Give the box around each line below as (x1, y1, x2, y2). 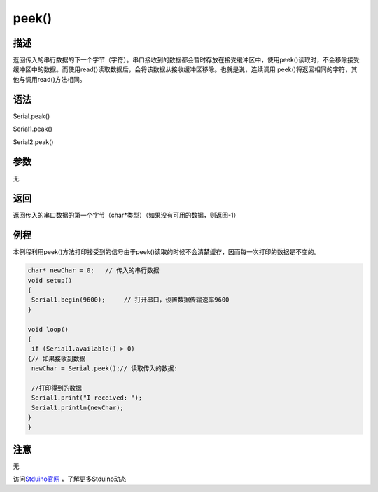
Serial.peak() (13, 112, 50, 120)
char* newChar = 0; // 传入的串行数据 (27, 267, 160, 274)
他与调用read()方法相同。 (13, 75, 86, 83)
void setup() (27, 276, 73, 284)
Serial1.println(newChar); (31, 403, 124, 412)
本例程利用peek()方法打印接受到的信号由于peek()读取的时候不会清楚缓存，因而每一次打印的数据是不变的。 (13, 248, 321, 256)
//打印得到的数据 (31, 384, 82, 392)
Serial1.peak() (13, 125, 52, 133)
